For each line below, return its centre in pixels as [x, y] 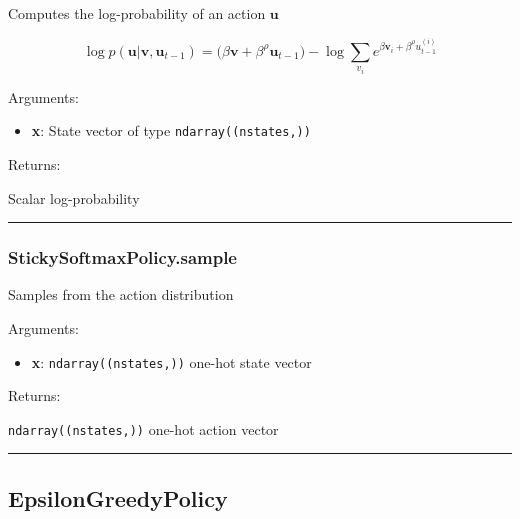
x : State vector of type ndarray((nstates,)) [171, 130]
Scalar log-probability [74, 197]
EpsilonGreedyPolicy [118, 497]
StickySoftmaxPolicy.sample [122, 257]
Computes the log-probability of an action [137, 13]
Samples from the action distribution [121, 294]
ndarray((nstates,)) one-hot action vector [143, 428]
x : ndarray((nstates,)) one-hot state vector [171, 361]
